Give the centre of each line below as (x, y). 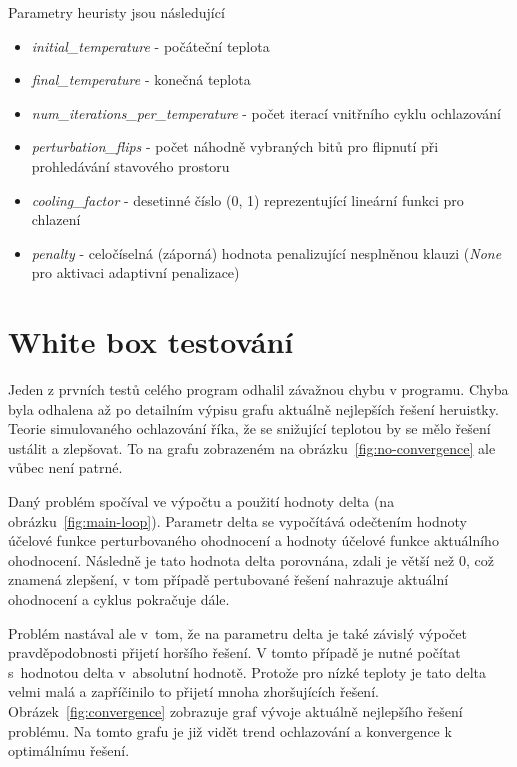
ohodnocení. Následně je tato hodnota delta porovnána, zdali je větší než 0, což (251, 559)
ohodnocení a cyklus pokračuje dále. (119, 599)
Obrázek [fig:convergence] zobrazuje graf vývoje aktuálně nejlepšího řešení (235, 710)
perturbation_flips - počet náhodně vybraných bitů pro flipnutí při (235, 146)
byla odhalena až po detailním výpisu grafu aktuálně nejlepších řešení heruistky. (253, 408)
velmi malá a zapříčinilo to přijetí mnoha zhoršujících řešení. (193, 691)
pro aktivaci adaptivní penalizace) (135, 272)
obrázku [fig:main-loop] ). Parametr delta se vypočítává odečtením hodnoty (237, 520)
